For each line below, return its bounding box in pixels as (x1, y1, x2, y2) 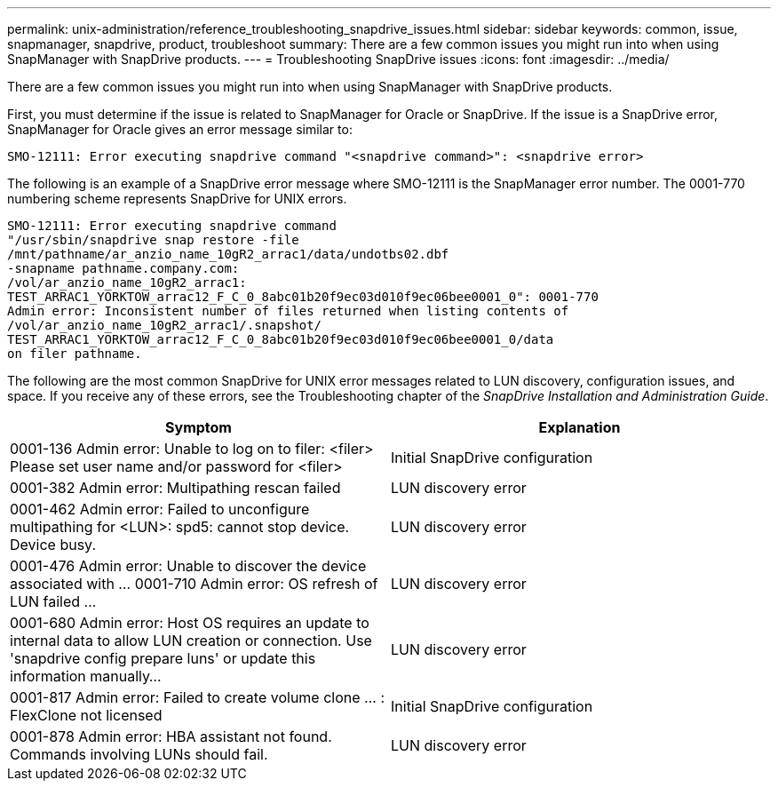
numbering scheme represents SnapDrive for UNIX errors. (7, 191, 347, 206)
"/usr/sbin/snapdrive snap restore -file (7, 233, 299, 247)
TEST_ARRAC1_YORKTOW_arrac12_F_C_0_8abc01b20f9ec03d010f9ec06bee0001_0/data (7, 332, 554, 346)
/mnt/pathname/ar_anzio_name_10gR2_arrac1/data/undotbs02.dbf (7, 247, 449, 261)
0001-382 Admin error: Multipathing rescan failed (10, 479, 341, 497)
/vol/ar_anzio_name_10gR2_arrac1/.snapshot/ (7, 318, 322, 332)
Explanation (538, 418, 621, 436)
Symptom (165, 418, 232, 436)
